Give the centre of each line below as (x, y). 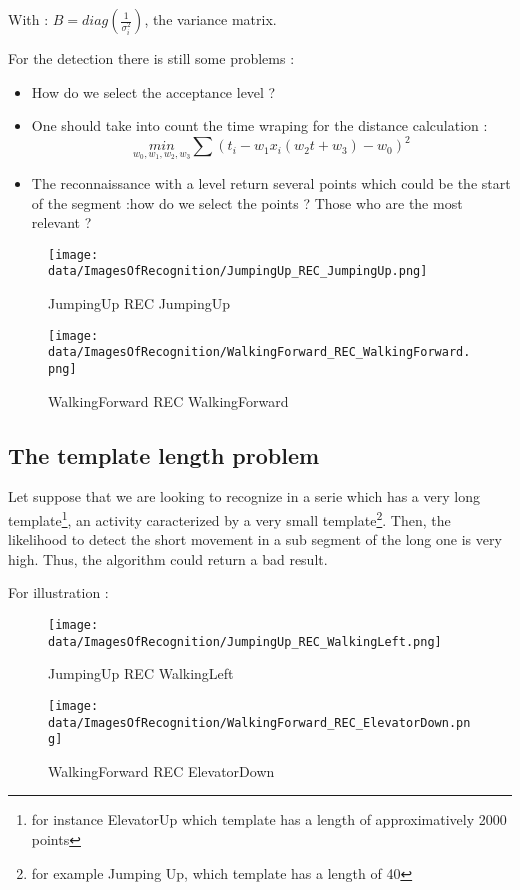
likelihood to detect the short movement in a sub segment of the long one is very (255, 539)
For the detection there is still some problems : (151, 58)
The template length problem (164, 454)
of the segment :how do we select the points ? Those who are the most (247, 202)
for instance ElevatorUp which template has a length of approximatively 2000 (269, 819)
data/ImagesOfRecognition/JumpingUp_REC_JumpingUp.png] (238, 271)
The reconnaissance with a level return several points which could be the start (271, 182)
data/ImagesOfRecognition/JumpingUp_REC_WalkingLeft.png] (245, 641)
